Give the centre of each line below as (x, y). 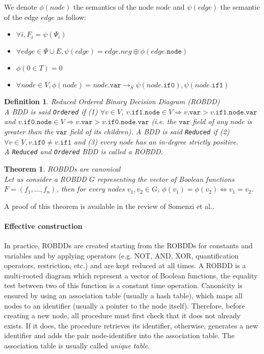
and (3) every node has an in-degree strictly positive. (156, 141)
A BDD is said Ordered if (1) (51, 111)
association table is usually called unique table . (77, 346)
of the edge (21, 17)
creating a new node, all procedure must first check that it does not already (123, 315)
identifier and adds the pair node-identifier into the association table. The (119, 335)
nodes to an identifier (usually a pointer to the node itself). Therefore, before (125, 305)
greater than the (29, 132)
